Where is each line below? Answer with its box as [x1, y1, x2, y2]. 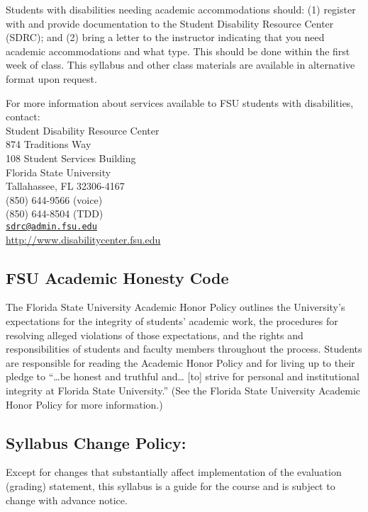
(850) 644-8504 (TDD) [6, 206, 104, 221]
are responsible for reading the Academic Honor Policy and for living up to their [6, 355, 355, 370]
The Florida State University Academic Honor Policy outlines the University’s [6, 300, 345, 314]
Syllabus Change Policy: [6, 431, 186, 453]
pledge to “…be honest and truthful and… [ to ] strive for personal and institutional [6, 369, 359, 384]
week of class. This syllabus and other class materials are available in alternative [6, 57, 355, 72]
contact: [6, 109, 40, 124]
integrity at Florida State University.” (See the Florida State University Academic [6, 382, 361, 397]
